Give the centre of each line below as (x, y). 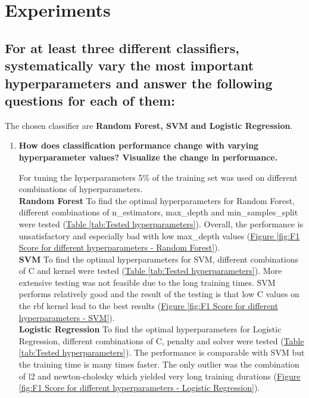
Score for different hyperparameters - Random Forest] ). (119, 247)
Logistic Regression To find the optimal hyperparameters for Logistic (150, 329)
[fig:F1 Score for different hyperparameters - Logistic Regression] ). (139, 388)
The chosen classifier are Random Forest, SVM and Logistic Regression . (149, 125)
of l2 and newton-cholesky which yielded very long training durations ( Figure (160, 376)
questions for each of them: (90, 100)
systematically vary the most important (129, 65)
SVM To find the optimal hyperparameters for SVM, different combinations (159, 259)
